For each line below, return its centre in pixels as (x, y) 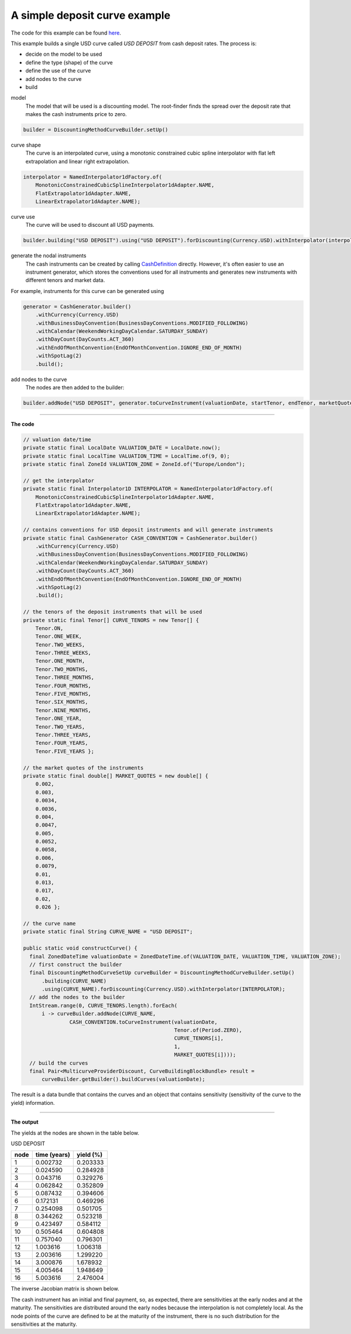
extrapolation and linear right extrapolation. (78, 161)
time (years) (53, 1155)
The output (25, 1122)
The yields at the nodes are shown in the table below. (75, 1133)
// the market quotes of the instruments (83, 768)
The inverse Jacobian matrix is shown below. (65, 1289)
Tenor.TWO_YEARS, (60, 726)
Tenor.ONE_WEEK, (58, 637)
